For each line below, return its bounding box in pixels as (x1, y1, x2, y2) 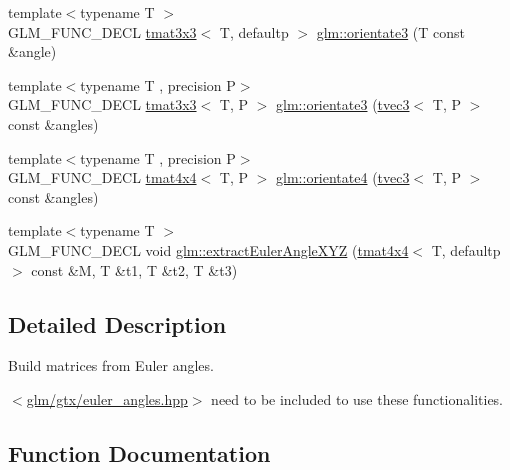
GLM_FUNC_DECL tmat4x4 (8, 167, 197, 188)
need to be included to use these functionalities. (211, 388, 504, 409)
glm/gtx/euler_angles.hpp (26, 388, 188, 409)
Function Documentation (8, 437, 271, 468)
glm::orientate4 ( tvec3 (276, 167, 410, 188)
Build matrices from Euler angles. (8, 355, 214, 376)
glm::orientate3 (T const (316, 21, 465, 42)
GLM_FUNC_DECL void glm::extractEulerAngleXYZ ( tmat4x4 (8, 239, 409, 260)
